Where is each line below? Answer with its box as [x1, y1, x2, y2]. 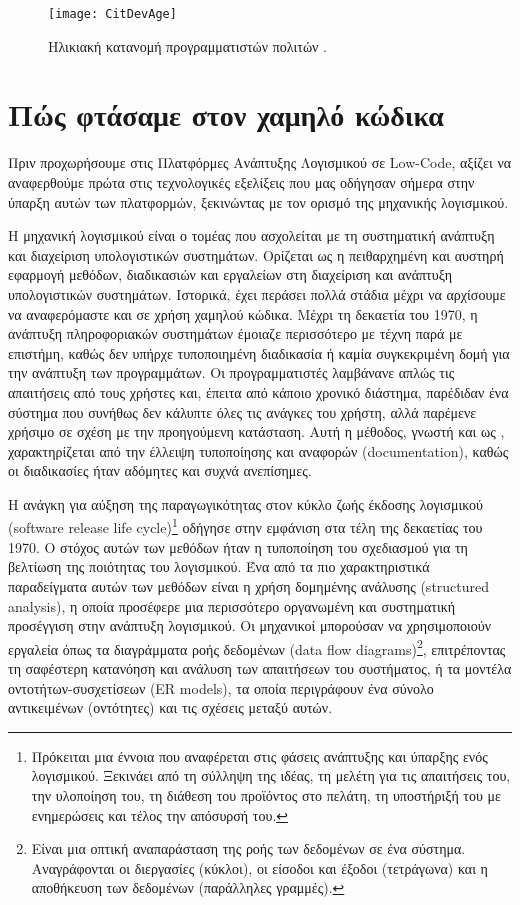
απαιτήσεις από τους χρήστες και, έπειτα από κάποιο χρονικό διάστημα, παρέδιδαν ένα [8, 381, 509, 402]
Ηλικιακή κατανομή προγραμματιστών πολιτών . [48, 35, 327, 56]
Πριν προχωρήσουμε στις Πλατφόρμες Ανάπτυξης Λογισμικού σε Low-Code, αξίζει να [8, 152, 512, 173]
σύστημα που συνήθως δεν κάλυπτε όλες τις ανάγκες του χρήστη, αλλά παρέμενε [8, 401, 477, 422]
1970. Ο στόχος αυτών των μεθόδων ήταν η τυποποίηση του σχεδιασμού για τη [8, 536, 468, 557]
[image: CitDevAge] [48, 7, 177, 21]
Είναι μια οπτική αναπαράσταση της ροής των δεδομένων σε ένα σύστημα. [31, 838, 466, 859]
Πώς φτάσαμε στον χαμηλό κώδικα [8, 94, 444, 135]
